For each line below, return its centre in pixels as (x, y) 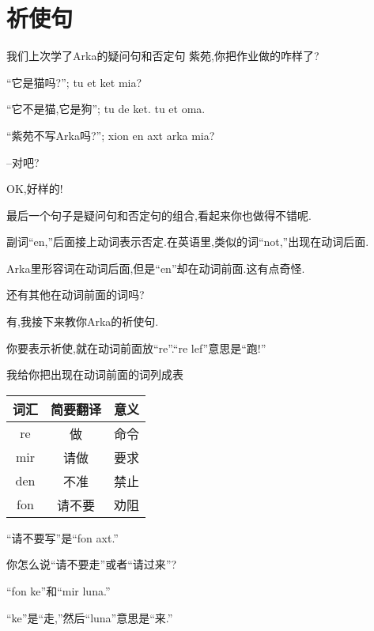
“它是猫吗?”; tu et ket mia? (74, 82)
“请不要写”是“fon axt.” (62, 537)
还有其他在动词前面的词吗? (76, 295)
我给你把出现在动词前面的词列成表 (95, 374)
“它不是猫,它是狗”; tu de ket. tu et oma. (106, 109)
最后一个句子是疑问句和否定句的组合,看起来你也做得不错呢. (159, 215)
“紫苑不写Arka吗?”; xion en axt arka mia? (111, 135)
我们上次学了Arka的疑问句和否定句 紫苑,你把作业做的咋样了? (163, 56)
